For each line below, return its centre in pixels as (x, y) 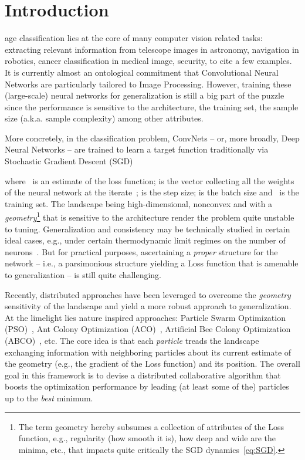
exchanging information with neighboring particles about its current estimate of (148, 352)
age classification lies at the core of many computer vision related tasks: (134, 38)
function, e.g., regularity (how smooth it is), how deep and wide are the (147, 438)
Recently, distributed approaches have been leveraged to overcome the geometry (148, 294)
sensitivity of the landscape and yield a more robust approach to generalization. (148, 306)
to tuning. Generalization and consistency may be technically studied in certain (148, 229)
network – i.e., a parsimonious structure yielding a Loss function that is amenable (152, 263)
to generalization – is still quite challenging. (83, 275)
